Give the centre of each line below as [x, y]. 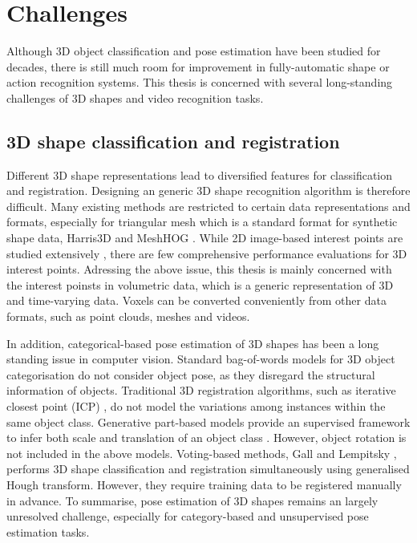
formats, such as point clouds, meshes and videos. [128, 316]
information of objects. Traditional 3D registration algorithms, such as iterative [201, 390]
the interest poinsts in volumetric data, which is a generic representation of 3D [200, 284]
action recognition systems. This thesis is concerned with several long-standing [200, 82]
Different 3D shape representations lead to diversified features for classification [200, 174]
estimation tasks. [48, 531]
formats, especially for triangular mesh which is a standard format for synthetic [202, 222]
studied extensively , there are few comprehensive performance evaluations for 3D [207, 253]
